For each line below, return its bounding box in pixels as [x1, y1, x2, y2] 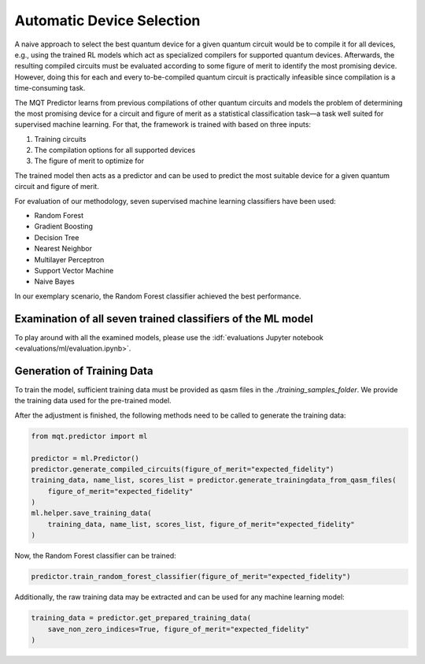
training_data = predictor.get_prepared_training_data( [31, 614, 252, 622]
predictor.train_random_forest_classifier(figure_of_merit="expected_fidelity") [31, 572, 351, 581]
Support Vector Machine [34, 265, 114, 275]
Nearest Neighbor [34, 244, 93, 254]
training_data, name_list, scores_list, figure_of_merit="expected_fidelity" [47, 520, 356, 529]
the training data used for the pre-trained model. [14, 396, 172, 406]
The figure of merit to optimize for [34, 156, 145, 165]
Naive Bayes [34, 276, 75, 287]
